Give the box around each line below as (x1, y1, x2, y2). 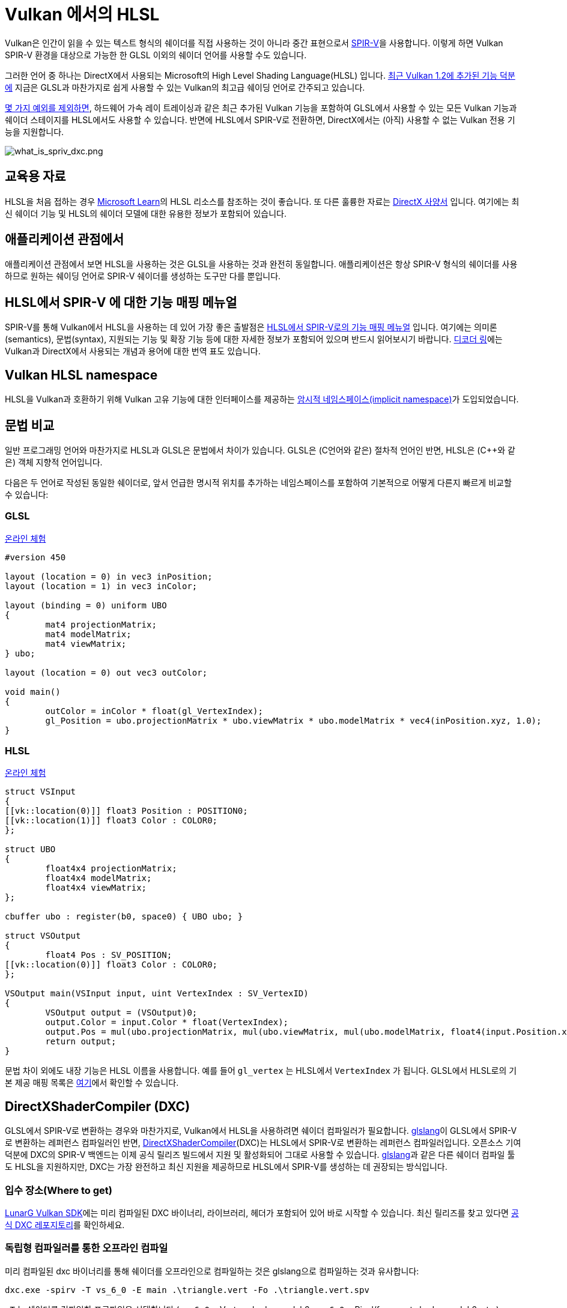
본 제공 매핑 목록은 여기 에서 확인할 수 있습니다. (5, 1077, 179, 1088)
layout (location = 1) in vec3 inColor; (5, 581, 198, 591)
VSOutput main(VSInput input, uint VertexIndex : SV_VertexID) (5, 989, 309, 999)
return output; (45, 1037, 117, 1047)
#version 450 (5, 552, 66, 562)
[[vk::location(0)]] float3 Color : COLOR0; (5, 960, 218, 970)
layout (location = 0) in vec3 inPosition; (5, 571, 213, 581)
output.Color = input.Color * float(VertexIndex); (45, 1017, 289, 1028)
